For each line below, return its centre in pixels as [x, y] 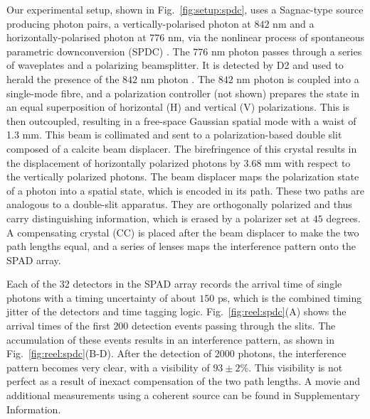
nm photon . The [178, 78]
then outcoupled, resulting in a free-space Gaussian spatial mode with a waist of [181, 120]
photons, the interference [292, 353]
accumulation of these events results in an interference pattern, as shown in [171, 339]
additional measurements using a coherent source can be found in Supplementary [183, 395]
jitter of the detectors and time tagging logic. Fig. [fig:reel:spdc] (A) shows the [176, 311]
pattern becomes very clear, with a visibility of [108, 367]
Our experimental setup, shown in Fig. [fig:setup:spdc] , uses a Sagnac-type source [185, 9]
